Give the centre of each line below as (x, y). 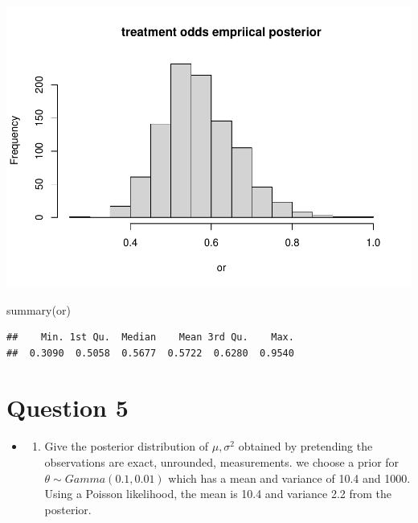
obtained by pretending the (305, 446)
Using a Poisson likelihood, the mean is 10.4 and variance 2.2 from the (218, 494)
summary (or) (39, 309)
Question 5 (68, 408)
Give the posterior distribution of (126, 446)
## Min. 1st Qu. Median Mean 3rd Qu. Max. (150, 338)
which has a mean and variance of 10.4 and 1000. (289, 478)
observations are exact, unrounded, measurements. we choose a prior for (222, 462)
